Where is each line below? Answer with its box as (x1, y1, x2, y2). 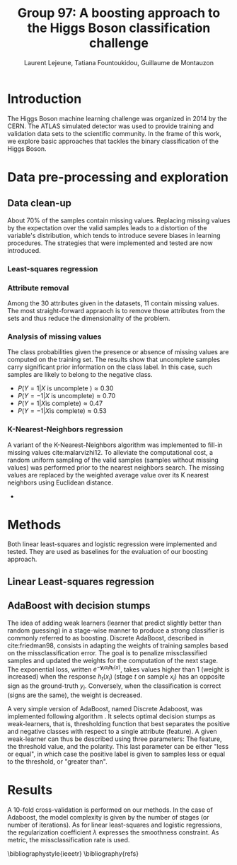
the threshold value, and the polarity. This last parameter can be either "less (7, 742, 229, 750)
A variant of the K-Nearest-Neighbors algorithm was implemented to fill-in (7, 441, 223, 449)
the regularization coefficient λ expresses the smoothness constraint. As (7, 827, 219, 837)
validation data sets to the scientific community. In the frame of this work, (7, 129, 221, 137)
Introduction (7, 91, 82, 107)
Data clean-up (7, 197, 72, 210)
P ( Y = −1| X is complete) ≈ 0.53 (17, 407, 108, 415)
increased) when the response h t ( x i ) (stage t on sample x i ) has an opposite (7, 672, 226, 683)
